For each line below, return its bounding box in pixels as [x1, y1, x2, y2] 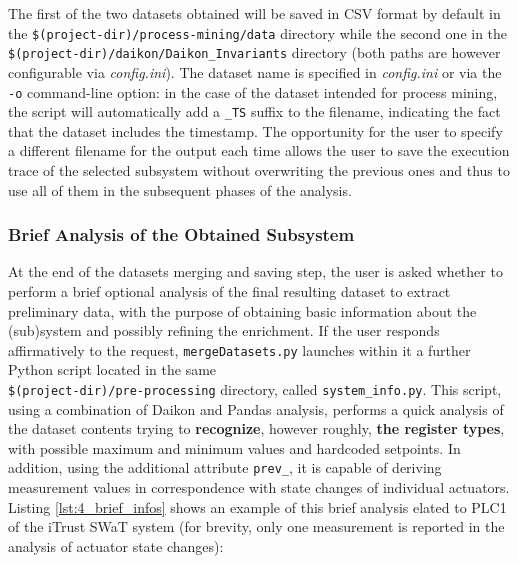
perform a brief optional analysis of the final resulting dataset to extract [8, 281, 451, 301]
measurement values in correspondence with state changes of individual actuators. [8, 477, 510, 498]
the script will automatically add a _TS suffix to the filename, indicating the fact [8, 101, 501, 122]
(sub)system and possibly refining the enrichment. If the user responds [8, 320, 440, 341]
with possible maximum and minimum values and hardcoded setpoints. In [8, 437, 461, 458]
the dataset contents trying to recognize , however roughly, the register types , [8, 418, 505, 439]
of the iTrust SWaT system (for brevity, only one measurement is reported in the [8, 516, 505, 537]
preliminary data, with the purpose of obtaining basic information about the [8, 300, 477, 321]
